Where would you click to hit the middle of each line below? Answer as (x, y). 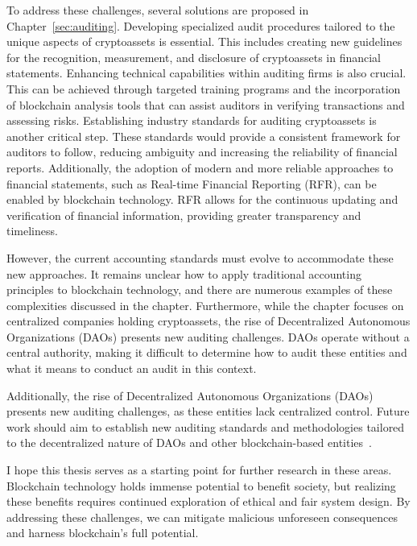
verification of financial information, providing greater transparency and (184, 215)
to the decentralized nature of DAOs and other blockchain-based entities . (189, 443)
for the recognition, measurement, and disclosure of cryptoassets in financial (194, 57)
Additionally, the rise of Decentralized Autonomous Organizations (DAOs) (190, 395)
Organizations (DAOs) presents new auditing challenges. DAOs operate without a (208, 336)
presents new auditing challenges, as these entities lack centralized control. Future (208, 411)
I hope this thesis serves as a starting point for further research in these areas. (199, 470)
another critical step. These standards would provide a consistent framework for (204, 136)
